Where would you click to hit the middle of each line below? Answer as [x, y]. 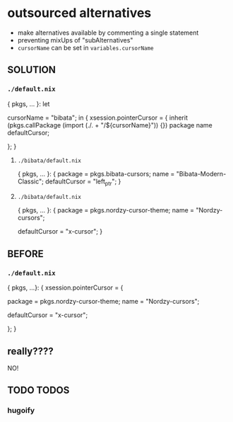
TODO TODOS [38, 390]
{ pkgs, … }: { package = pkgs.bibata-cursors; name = [96, 173]
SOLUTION [32, 70]
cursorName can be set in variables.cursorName [85, 47]
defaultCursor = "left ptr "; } [83, 182]
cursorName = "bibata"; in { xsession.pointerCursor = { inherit [98, 118]
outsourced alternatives [79, 13]
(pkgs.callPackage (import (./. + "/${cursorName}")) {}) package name [110, 125]
